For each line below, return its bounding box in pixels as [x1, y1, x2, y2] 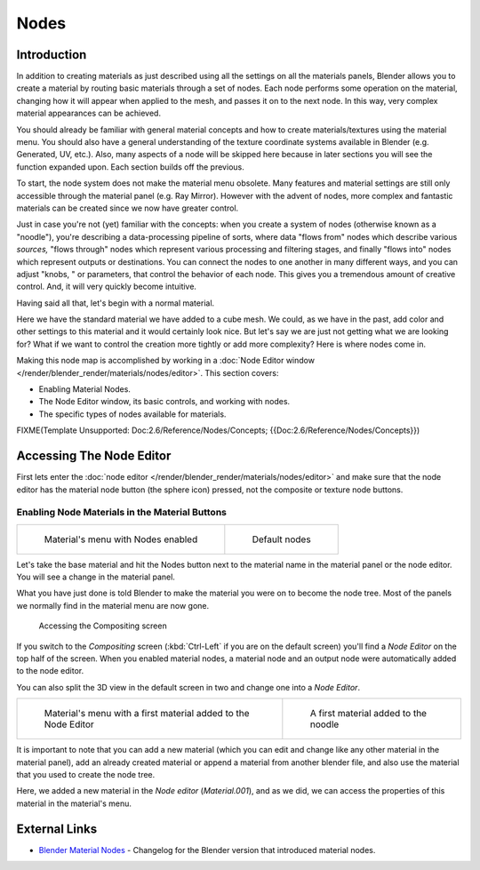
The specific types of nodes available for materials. [38, 409, 227, 419]
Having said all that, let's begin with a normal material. [16, 298, 215, 308]
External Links [16, 821, 98, 836]
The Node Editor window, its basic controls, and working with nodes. [38, 396, 291, 407]
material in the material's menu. [16, 798, 132, 809]
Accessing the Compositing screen [38, 620, 168, 631]
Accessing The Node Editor [16, 449, 172, 464]
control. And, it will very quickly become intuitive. [16, 281, 197, 292]
